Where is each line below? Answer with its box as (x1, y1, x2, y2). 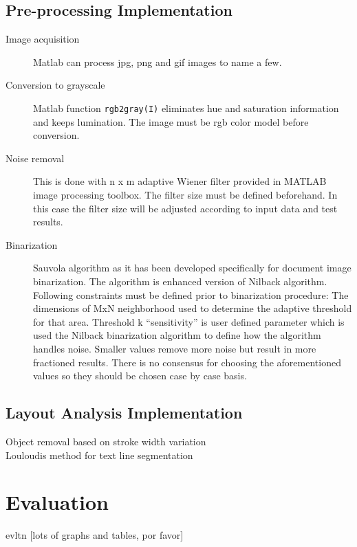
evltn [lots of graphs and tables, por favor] (6, 528, 184, 542)
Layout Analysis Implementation (6, 402, 243, 423)
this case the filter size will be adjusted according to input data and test (33, 201, 338, 215)
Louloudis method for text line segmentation (6, 447, 193, 462)
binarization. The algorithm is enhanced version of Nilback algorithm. (33, 273, 327, 288)
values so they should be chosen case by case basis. (33, 368, 247, 383)
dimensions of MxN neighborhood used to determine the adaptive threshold (33, 301, 352, 315)
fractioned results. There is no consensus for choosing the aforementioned (33, 355, 341, 369)
